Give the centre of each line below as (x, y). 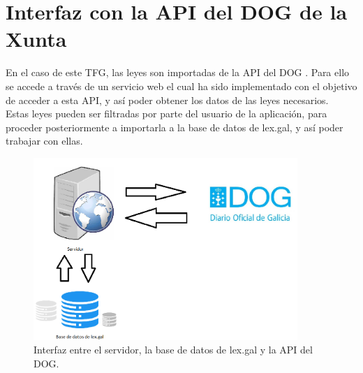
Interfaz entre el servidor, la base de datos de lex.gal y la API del (173, 350)
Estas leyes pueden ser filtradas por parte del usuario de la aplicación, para (166, 114)
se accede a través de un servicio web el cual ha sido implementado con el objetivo (181, 86)
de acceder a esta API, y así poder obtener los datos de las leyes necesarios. (167, 100)
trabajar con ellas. (44, 141)
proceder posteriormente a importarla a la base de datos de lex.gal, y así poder (175, 127)
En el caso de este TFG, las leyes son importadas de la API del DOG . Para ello (178, 72)
